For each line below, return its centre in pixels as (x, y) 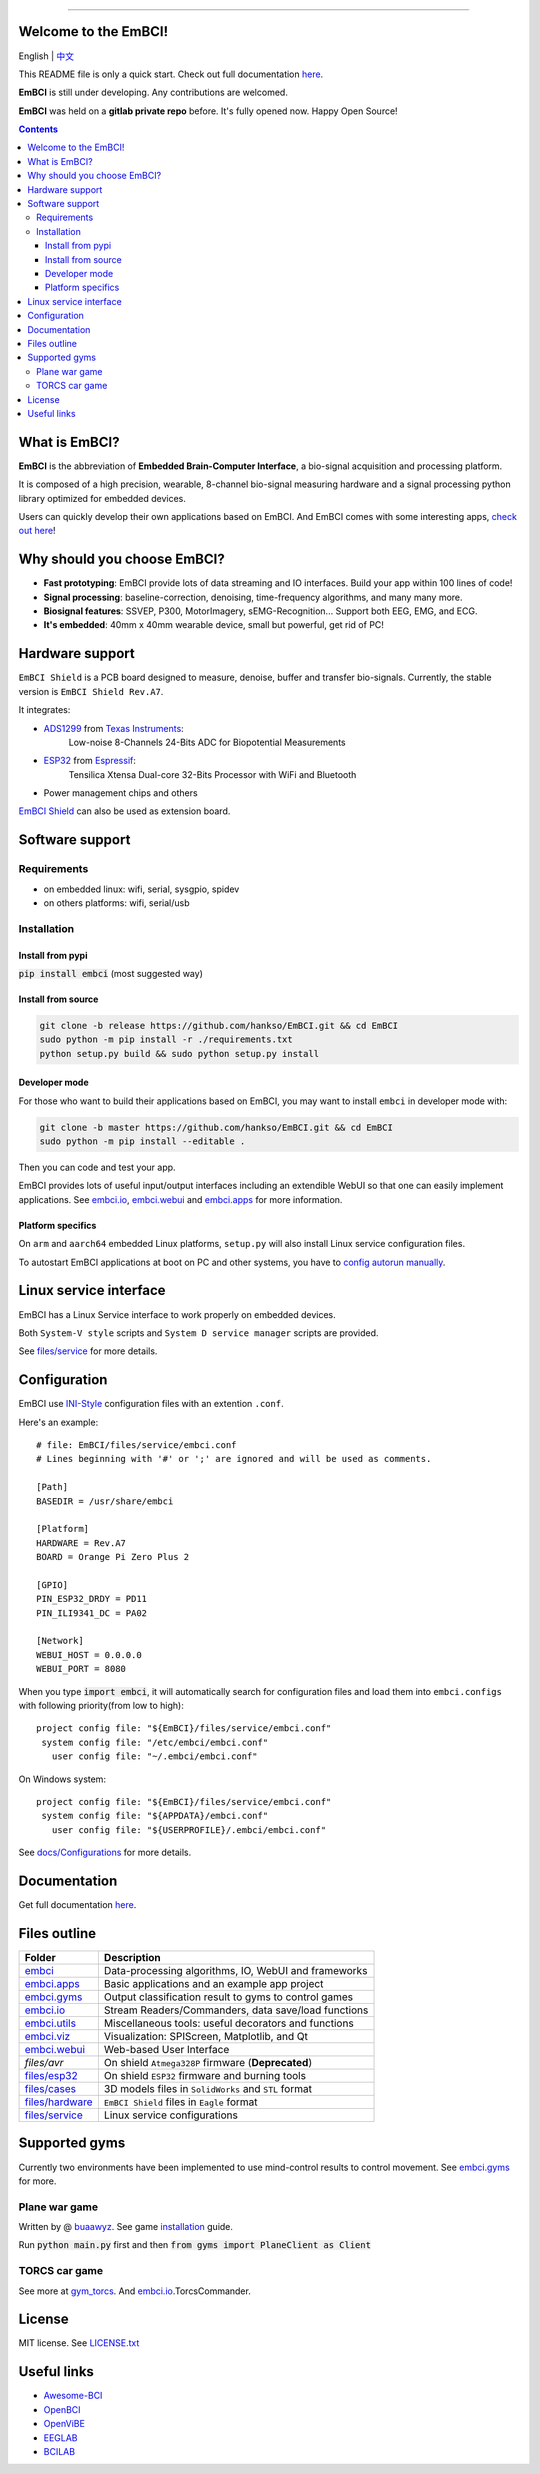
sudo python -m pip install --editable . (142, 1141)
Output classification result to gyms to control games (228, 1997)
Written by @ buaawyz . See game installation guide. (126, 2227)
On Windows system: (62, 1779)
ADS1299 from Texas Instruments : (113, 728)
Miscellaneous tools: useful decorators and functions (228, 2023)
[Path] (52, 1487)
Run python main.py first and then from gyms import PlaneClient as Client (195, 2245)
